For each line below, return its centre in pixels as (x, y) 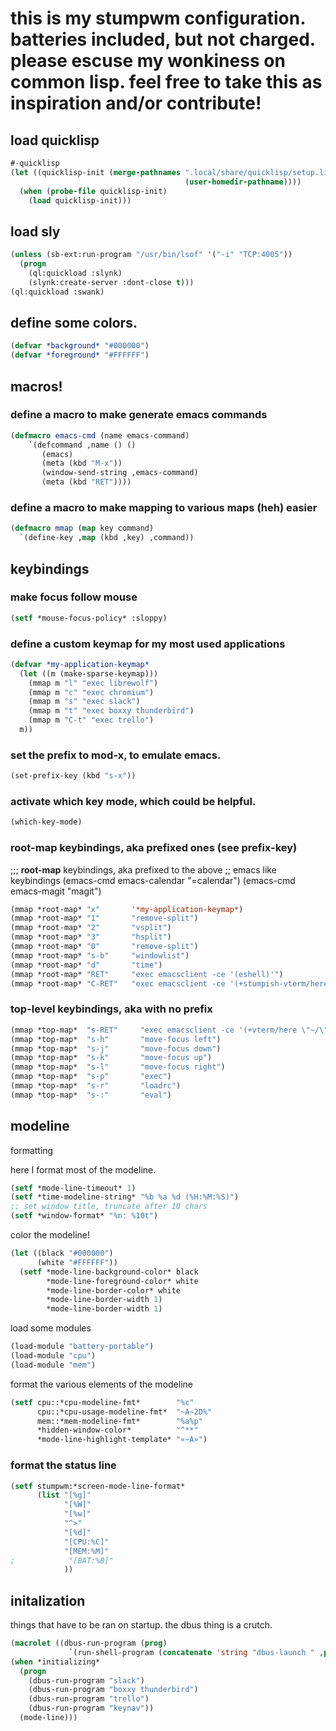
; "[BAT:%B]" (62, 1560)
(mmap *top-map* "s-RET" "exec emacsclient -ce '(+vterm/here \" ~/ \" (169, 1030)
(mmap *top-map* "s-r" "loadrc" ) (96, 1086)
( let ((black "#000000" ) (62, 1253)
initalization (48, 1600)
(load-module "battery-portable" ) (82, 1347)
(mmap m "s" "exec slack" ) (84, 702)
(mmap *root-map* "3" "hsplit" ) (91, 937)
